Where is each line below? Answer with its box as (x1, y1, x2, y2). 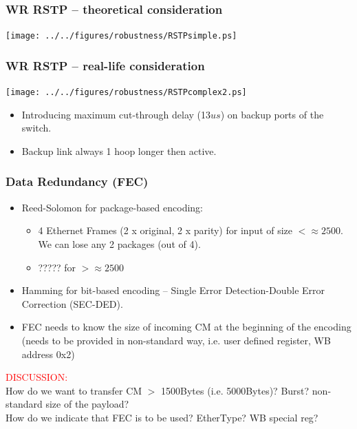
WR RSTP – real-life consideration (6, 56, 205, 74)
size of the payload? (45, 397, 129, 411)
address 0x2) (21, 346, 75, 361)
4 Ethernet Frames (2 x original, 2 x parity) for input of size (38, 223, 293, 238)
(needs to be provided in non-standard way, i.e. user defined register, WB (21, 333, 331, 347)
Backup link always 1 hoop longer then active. (21, 143, 217, 158)
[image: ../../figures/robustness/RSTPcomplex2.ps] (6, 87, 247, 98)
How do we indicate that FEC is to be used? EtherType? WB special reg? (6, 410, 318, 424)
